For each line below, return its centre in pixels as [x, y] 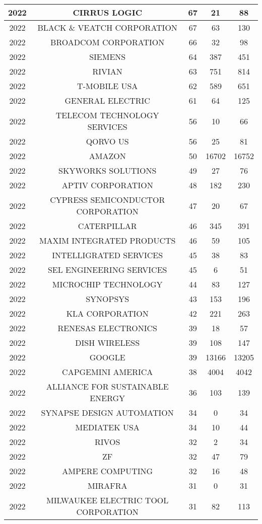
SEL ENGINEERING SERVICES [107, 270]
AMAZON [107, 156]
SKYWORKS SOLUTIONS [108, 170]
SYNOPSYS [108, 299]
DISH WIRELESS [108, 343]
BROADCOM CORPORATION [108, 42]
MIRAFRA [107, 485]
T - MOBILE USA [108, 86]
